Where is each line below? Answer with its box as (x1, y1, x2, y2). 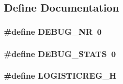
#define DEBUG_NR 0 (4, 25, 102, 37)
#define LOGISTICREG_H (4, 70, 117, 82)
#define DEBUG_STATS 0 (4, 47, 116, 59)
